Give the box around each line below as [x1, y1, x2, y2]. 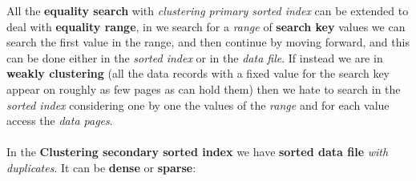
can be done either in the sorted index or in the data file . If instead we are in [6, 49, 383, 66]
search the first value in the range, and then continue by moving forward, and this [6, 34, 410, 50]
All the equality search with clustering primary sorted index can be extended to [6, 2, 409, 18]
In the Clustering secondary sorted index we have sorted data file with [6, 143, 389, 160]
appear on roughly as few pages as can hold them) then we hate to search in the [6, 80, 401, 97]
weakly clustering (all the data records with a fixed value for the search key [6, 65, 390, 82]
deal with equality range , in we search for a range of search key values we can [6, 18, 406, 34]
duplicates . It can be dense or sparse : [6, 159, 196, 175]
